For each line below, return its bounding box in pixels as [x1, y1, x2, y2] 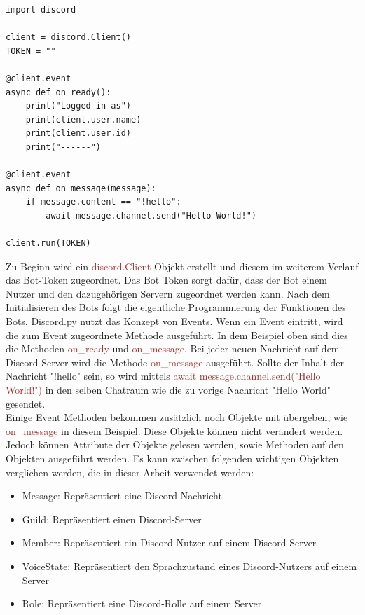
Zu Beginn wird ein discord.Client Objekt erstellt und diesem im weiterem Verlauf [6, 258, 359, 273]
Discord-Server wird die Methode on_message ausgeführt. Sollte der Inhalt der [6, 354, 345, 369]
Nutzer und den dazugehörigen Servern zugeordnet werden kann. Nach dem [6, 286, 330, 300]
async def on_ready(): [6, 87, 111, 97]
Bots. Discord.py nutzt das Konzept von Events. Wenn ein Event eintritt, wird [6, 314, 343, 329]
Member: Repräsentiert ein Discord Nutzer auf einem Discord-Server [22, 535, 317, 550]
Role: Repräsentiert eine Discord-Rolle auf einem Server [22, 596, 262, 611]
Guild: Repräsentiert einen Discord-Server [22, 511, 202, 526]
